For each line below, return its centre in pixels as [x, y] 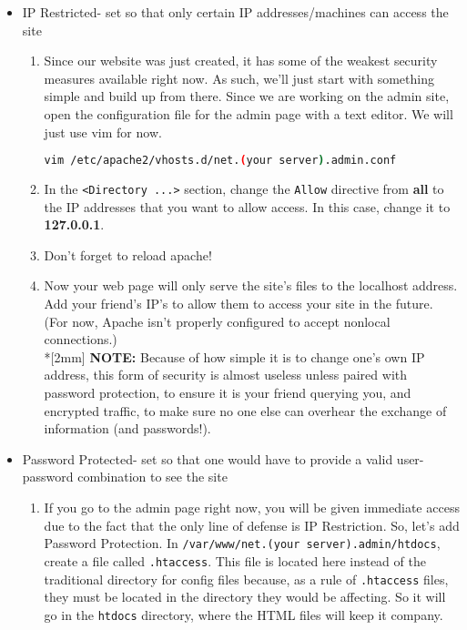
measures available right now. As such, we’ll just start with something [239, 78]
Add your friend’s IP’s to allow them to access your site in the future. [239, 304]
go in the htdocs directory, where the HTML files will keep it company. [244, 614]
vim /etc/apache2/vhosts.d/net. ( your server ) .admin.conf [220, 161]
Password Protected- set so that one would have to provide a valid [208, 458]
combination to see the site [152, 477]
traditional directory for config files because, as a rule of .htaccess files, [246, 579]
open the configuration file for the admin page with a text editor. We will [249, 113]
